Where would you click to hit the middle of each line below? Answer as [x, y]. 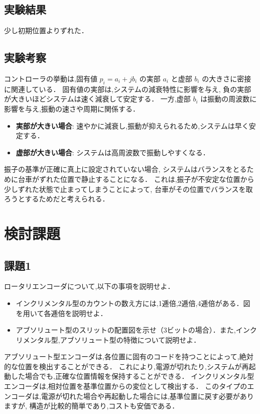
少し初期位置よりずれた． [46, 30]
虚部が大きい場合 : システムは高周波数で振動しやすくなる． [113, 152]
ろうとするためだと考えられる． [57, 199]
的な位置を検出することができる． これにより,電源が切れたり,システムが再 [126, 366]
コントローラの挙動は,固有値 [51, 78]
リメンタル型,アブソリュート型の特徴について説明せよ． [108, 339]
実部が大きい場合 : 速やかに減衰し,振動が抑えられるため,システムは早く [132, 125]
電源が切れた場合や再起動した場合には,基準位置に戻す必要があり [147, 396]
